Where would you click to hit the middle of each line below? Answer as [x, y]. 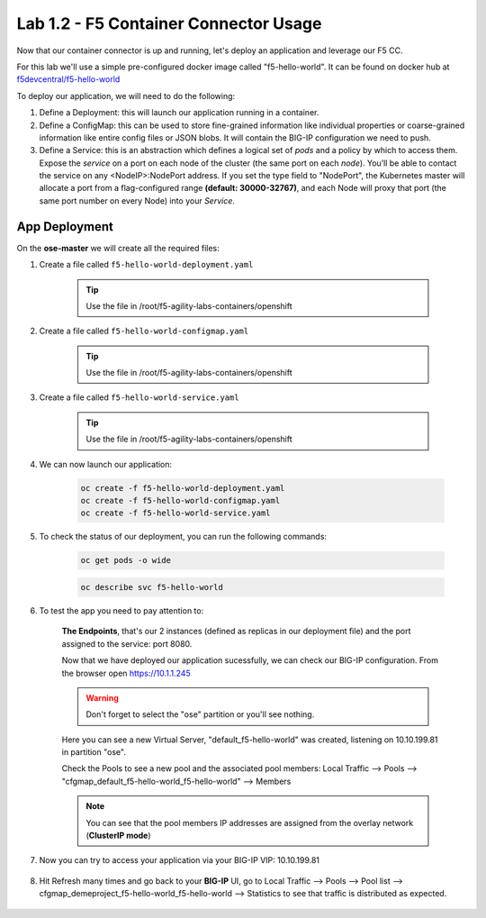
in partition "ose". [94, 752]
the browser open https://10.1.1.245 [126, 673]
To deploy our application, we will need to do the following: [126, 95]
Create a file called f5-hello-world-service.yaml [139, 397]
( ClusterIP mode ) [119, 836]
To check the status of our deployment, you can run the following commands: [183, 537]
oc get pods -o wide [126, 560]
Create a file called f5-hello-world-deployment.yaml [146, 265]
